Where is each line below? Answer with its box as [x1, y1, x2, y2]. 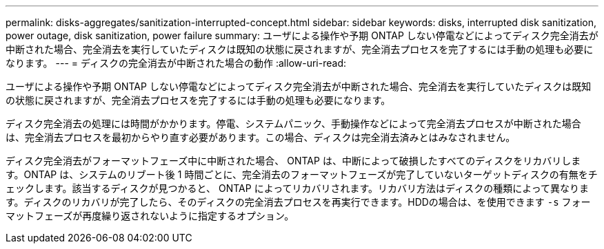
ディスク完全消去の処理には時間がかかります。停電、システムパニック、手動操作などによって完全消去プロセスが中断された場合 [6, 118, 581, 129]
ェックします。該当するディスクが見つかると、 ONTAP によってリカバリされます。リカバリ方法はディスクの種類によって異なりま [6, 182, 590, 194]
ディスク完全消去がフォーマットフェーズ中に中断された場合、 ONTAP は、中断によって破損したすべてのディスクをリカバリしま [6, 155, 581, 166]
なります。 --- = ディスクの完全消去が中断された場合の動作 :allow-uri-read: [6, 57, 346, 69]
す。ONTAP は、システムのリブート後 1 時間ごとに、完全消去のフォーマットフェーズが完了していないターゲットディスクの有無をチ [6, 169, 598, 180]
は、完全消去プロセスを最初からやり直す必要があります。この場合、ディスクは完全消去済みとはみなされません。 [6, 131, 516, 143]
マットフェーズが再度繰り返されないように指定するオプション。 [6, 210, 294, 221]
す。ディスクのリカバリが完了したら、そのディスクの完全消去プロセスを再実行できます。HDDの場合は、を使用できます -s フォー [6, 196, 591, 208]
